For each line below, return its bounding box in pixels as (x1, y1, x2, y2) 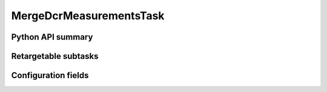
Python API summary (11, 32, 93, 42)
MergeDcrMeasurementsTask (11, 9, 165, 22)
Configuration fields (11, 70, 89, 81)
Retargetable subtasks (11, 51, 99, 61)
